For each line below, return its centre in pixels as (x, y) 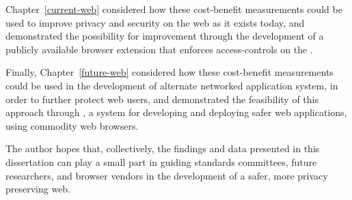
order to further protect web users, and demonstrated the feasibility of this (162, 99)
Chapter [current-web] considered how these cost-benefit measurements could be (174, 9)
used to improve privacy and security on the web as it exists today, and (155, 22)
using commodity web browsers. (72, 125)
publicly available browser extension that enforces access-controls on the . (159, 49)
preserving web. (38, 189)
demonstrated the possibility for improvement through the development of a (165, 36)
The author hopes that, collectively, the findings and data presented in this (163, 148)
